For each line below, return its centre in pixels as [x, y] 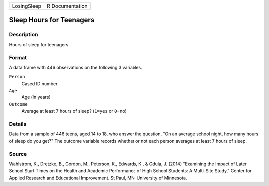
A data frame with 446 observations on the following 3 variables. [76, 67]
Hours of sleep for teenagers [39, 44]
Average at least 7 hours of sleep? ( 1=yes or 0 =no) [74, 111]
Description [24, 35]
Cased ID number [40, 83]
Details [18, 124]
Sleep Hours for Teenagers [52, 20]
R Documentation [67, 6]
